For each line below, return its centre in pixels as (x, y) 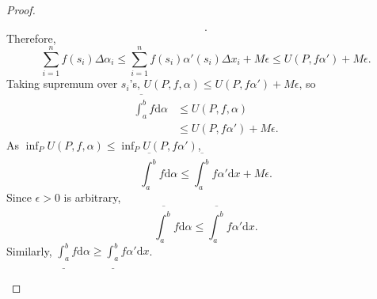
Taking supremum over (62, 83)
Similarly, (29, 250)
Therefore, (31, 38)
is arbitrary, (92, 197)
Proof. (21, 9)
